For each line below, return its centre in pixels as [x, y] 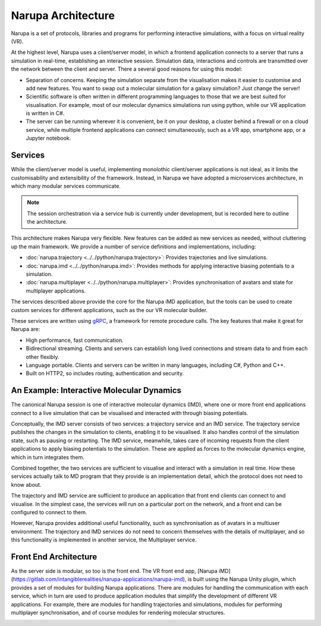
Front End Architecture [54, 557]
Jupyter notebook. [48, 138]
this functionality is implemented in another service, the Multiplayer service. [104, 540]
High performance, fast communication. [75, 340]
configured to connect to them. [49, 512]
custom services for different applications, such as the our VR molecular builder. [109, 310]
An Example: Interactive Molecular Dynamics [96, 390]
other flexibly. [43, 357]
